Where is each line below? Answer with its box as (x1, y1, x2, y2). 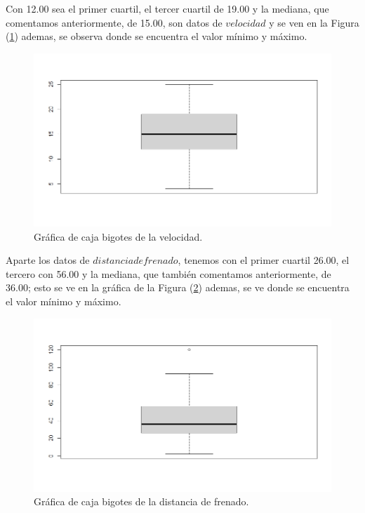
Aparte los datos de (6, 253, 90, 267)
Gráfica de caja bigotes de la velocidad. (34, 229, 203, 244)
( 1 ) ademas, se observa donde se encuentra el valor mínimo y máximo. (6, 29, 307, 44)
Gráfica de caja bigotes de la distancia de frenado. (34, 494, 249, 509)
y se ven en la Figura (269, 15, 359, 29)
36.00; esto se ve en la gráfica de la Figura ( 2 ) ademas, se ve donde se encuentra (6, 280, 350, 295)
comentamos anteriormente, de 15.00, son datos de (6, 15, 223, 29)
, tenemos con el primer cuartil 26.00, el (178, 253, 350, 267)
